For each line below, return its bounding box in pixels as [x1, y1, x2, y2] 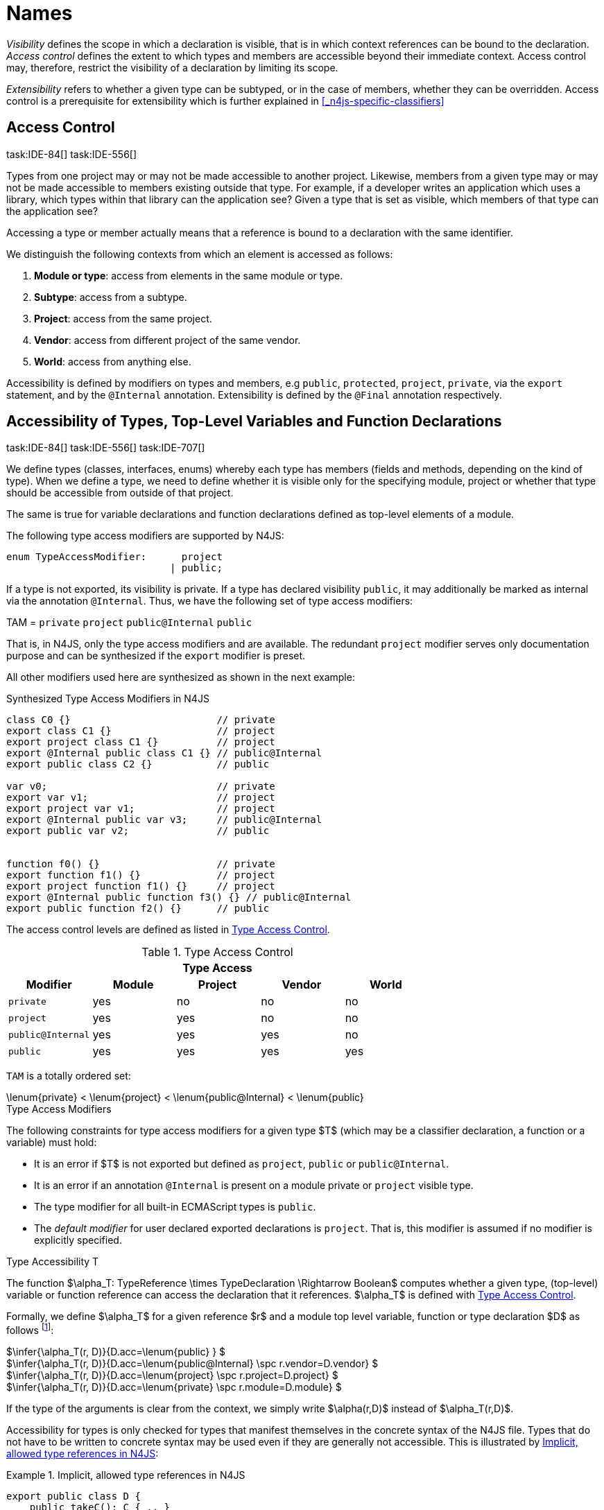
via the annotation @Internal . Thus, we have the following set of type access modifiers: [6, 595, 413, 607]
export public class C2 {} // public [6, 758, 270, 770]
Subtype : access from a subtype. [34, 290, 187, 303]
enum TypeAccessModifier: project [6, 551, 223, 563]
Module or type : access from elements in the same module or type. [34, 269, 343, 281]
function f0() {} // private [6, 858, 275, 870]
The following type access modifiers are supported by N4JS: [6, 530, 284, 542]
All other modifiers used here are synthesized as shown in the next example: [6, 671, 355, 684]
